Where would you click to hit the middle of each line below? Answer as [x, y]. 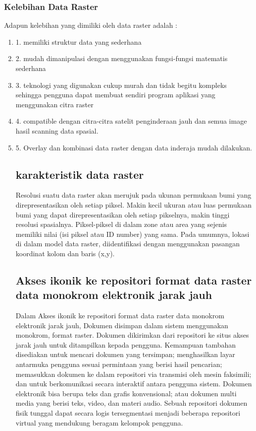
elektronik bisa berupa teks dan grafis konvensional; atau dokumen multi [126, 393]
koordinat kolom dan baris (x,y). [65, 253]
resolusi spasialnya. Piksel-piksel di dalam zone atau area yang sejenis [121, 224]
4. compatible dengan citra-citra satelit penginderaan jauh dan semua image [131, 121]
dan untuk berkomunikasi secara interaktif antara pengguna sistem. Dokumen [134, 384]
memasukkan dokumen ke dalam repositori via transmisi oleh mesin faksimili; [133, 374]
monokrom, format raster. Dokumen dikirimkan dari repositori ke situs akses [132, 335]
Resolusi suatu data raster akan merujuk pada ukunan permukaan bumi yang [133, 195]
